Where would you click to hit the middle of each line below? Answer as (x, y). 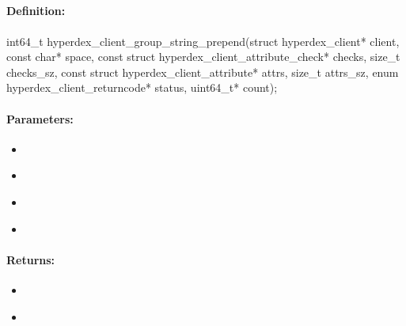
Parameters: (40, 118)
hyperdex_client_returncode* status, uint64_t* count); (142, 87)
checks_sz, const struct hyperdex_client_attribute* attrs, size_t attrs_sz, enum (203, 72)
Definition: (36, 11)
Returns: (31, 259)
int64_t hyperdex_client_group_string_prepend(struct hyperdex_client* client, (203, 41)
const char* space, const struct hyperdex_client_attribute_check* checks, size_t (203, 57)
